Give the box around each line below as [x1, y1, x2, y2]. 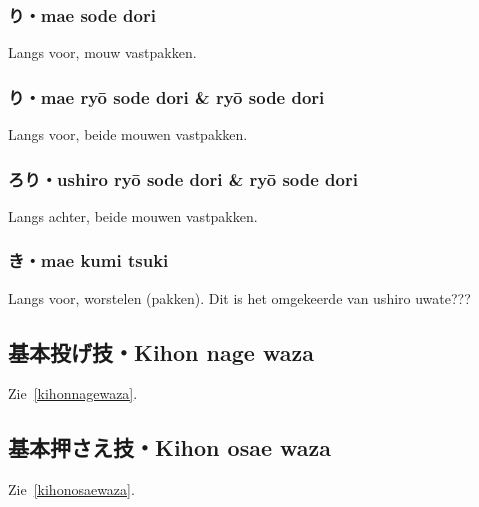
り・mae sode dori [8, 2, 156, 27]
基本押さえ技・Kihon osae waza [8, 432, 332, 463]
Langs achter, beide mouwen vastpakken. [8, 205, 258, 226]
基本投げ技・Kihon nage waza [8, 336, 314, 367]
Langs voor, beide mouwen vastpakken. [8, 124, 248, 145]
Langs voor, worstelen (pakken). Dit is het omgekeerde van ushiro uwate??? [8, 287, 471, 308]
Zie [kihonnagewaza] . [8, 383, 138, 404]
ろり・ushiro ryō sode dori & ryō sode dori [8, 166, 358, 191]
